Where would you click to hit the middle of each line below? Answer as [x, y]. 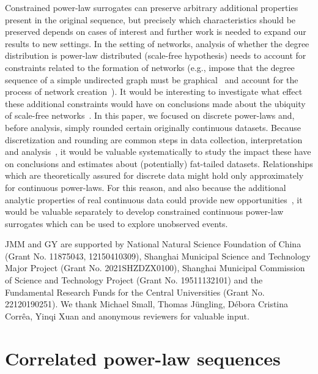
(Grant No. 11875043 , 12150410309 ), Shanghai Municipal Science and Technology [158, 256]
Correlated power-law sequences [143, 358]
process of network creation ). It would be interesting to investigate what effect [154, 92]
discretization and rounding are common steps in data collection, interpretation [154, 139]
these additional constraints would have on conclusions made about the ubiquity [155, 103]
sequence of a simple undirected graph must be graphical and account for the [152, 79]
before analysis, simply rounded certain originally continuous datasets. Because [153, 127]
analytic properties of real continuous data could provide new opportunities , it [154, 199]
